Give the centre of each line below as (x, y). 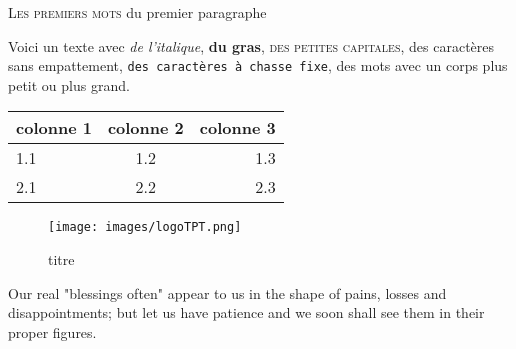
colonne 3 (237, 128)
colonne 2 (145, 128)
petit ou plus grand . (69, 84)
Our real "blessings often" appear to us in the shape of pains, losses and (227, 292)
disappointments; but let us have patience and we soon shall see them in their (246, 312)
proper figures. (52, 331)
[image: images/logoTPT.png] (145, 227)
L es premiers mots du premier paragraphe (137, 12)
